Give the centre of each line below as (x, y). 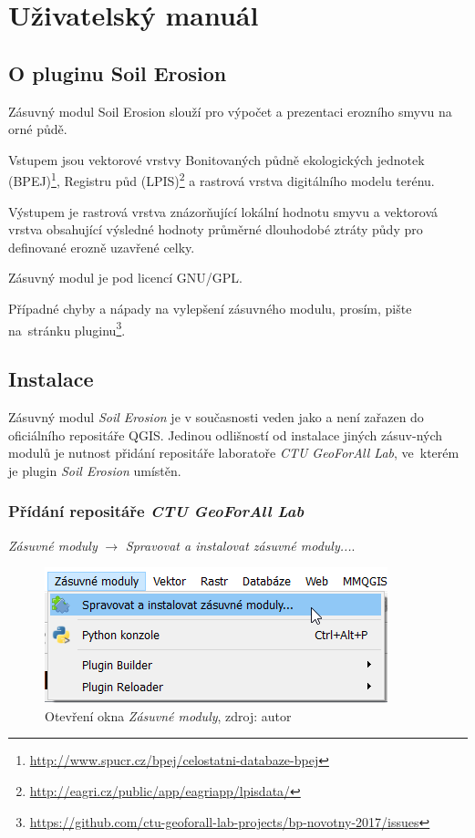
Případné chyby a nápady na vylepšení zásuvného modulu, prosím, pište (210, 308)
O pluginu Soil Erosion (118, 72)
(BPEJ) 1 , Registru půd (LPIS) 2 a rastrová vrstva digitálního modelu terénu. (222, 180)
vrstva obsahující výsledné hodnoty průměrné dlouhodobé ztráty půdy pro (216, 229)
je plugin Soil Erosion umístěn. (95, 470)
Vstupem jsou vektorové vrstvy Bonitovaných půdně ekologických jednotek (217, 159)
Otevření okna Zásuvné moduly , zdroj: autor (168, 715)
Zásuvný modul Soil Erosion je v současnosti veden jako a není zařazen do (216, 417)
